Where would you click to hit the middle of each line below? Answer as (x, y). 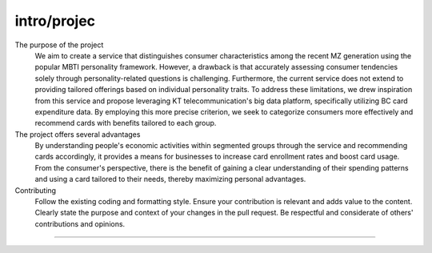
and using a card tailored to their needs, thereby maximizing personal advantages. (170, 179)
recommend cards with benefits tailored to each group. (126, 123)
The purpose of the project (59, 45)
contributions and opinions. (80, 223)
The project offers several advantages (78, 134)
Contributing (35, 190)
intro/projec (55, 21)
